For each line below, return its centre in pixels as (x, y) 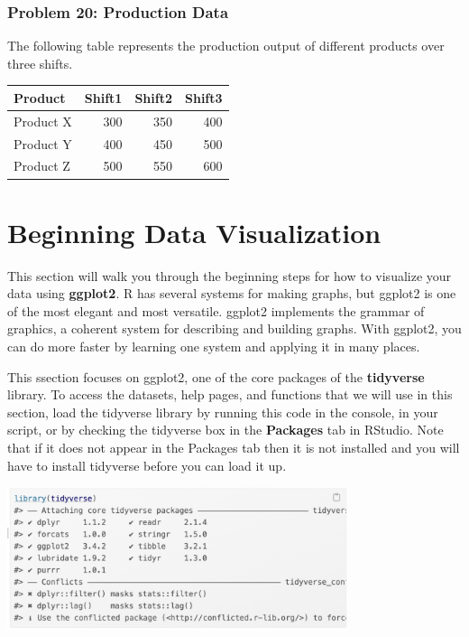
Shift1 (103, 97)
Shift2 (153, 97)
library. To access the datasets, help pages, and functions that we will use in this (230, 394)
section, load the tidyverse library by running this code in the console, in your (223, 412)
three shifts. (40, 63)
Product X (43, 121)
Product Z (42, 166)
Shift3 (204, 97)
